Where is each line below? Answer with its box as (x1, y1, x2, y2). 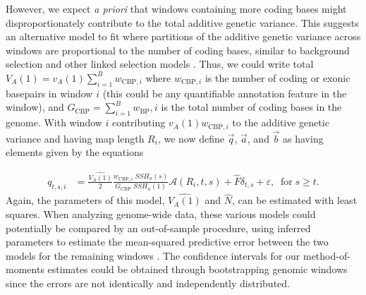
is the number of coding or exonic (205, 70, 350, 85)
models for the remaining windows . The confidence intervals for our (6, 248, 300, 263)
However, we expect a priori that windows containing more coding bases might (6, 1, 347, 16)
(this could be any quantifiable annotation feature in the (102, 85, 347, 100)
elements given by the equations (6, 145, 144, 159)
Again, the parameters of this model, (6, 193, 165, 207)
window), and (6, 100, 64, 114)
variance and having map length (6, 131, 145, 145)
